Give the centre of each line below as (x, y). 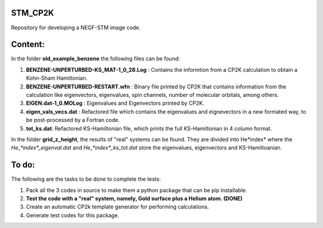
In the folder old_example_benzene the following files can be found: (96, 59)
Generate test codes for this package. (73, 215)
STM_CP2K (33, 13)
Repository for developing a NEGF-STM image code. (76, 28)
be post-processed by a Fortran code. (73, 120)
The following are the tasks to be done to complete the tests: (86, 179)
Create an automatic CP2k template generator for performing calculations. (118, 207)
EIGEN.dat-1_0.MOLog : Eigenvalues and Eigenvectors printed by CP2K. (115, 103)
